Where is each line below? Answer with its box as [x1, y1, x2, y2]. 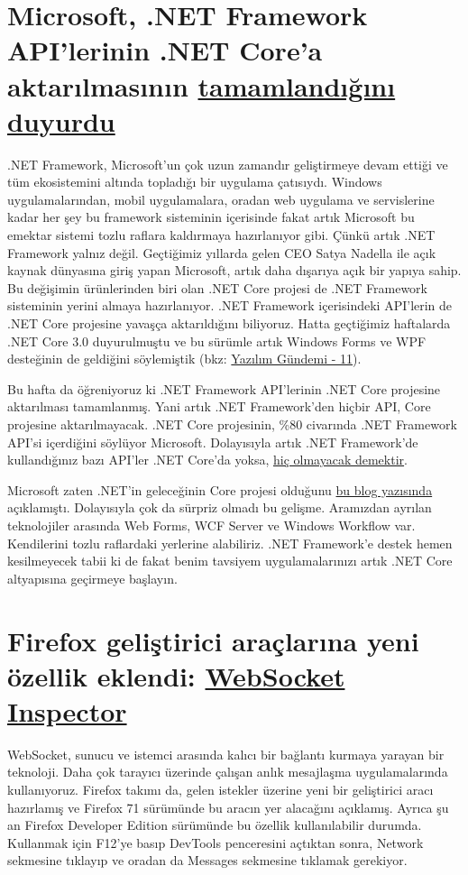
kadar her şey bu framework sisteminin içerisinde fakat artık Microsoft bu [7, 207, 415, 226]
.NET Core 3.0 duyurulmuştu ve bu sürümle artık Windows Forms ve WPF [7, 331, 427, 350]
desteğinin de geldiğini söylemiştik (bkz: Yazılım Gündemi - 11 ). [7, 349, 362, 368]
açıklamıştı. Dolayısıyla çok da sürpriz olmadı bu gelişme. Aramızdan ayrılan [7, 498, 432, 517]
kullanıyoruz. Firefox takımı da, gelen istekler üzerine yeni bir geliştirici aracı [7, 780, 434, 799]
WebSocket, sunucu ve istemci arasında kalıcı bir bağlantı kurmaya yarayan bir [7, 744, 445, 763]
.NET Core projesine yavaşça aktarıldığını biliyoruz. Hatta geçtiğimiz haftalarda [7, 314, 451, 333]
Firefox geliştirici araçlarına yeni [7, 622, 419, 659]
